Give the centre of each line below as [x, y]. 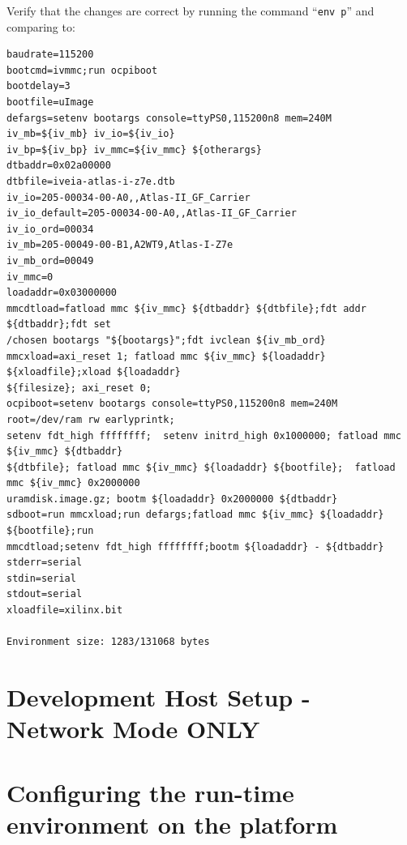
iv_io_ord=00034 [50, 229]
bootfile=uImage [50, 102]
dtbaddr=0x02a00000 [59, 166]
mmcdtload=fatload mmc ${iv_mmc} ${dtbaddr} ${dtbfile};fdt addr [186, 308]
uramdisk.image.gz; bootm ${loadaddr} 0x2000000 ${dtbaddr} [172, 499]
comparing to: [41, 26]
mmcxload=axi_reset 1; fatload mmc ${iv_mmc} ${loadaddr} [166, 356]
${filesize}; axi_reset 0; [79, 388]
